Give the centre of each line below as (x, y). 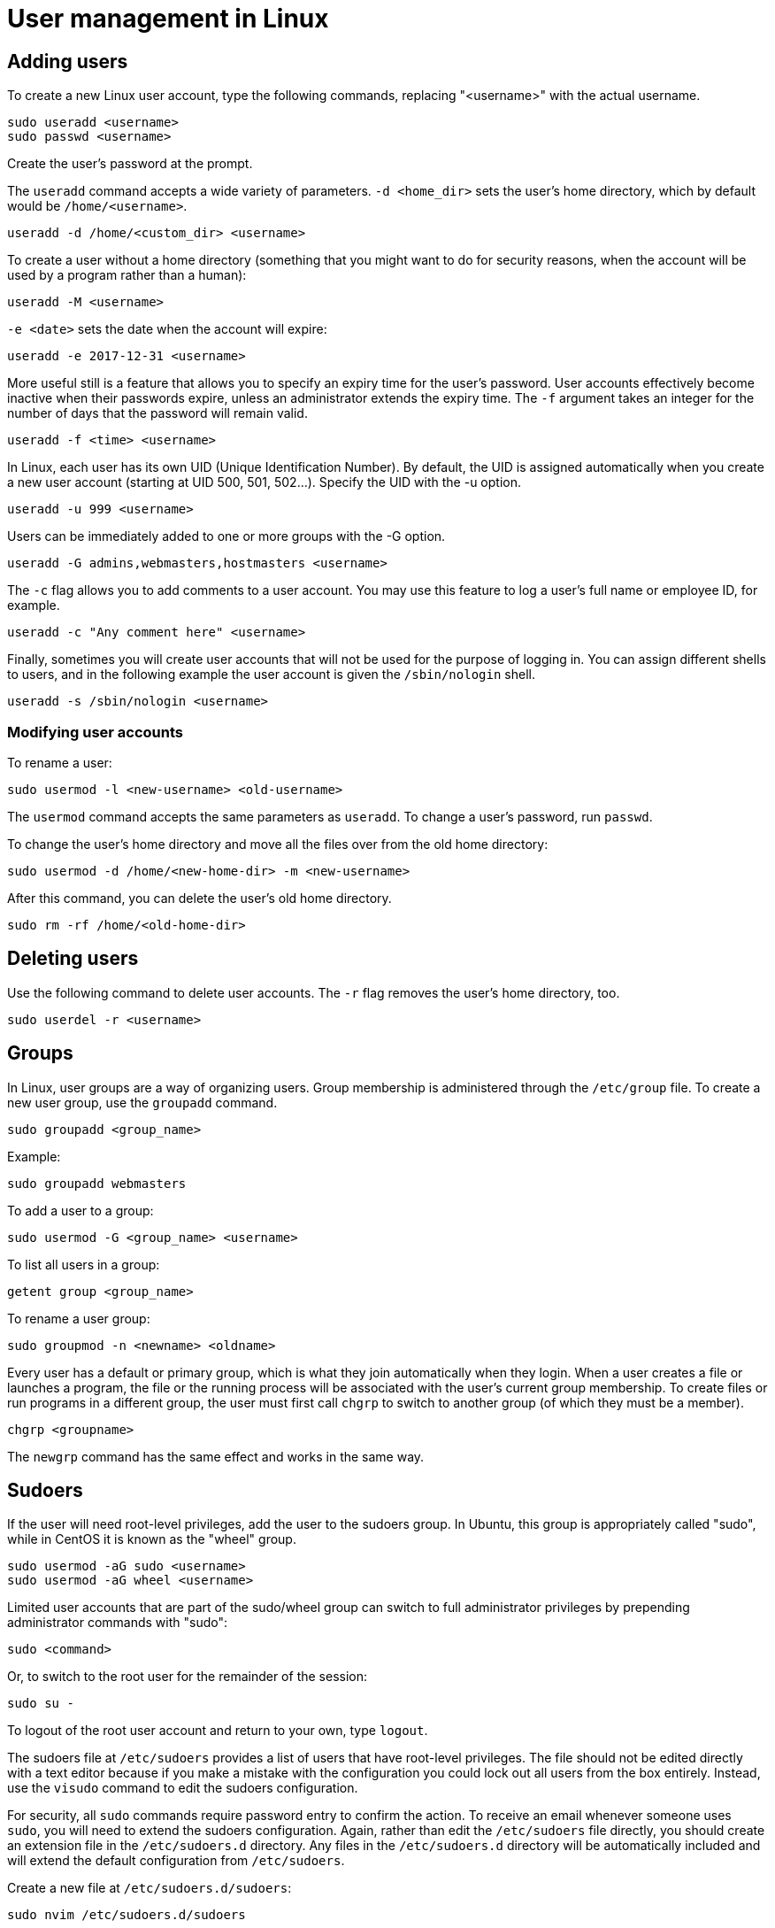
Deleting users (73, 959)
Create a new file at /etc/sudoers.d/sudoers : (150, 1888)
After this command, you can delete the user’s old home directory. (200, 898)
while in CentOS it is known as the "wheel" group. (152, 1539)
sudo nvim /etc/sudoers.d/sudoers (127, 1915)
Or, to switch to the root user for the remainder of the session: (188, 1677)
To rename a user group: (79, 1318)
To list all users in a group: (84, 1264)
